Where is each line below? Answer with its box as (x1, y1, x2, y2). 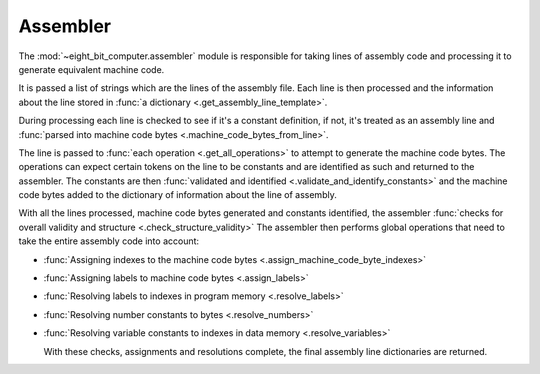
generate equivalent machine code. (18, 63, 165, 75)
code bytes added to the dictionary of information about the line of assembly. (18, 189, 337, 201)
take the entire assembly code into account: (18, 235, 200, 247)
